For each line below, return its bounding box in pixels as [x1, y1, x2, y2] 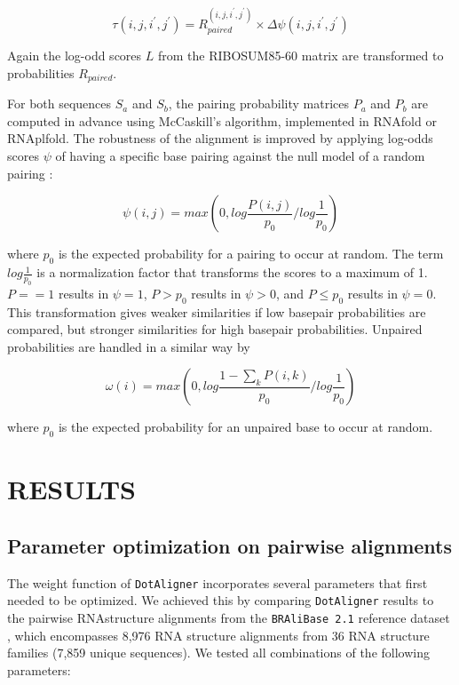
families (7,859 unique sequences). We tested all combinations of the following [7, 643, 430, 662]
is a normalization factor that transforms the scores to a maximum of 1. [36, 263, 428, 282]
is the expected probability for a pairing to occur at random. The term [58, 244, 444, 263]
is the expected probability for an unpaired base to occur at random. [58, 418, 433, 436]
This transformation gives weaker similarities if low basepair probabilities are [7, 302, 426, 321]
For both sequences [7, 94, 112, 113]
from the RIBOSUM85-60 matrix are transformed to [157, 46, 444, 65]
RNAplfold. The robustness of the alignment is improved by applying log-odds [7, 129, 433, 147]
